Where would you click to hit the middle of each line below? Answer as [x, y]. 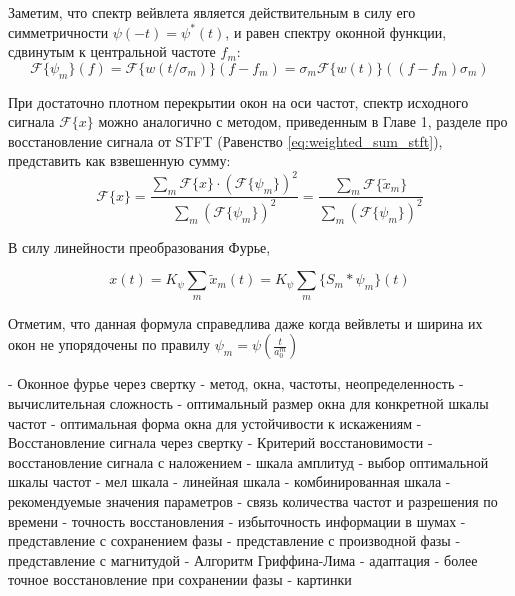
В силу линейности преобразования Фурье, [139, 246]
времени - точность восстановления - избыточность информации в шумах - [237, 520]
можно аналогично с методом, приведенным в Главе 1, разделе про [303, 121]
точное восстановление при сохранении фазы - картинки [180, 579]
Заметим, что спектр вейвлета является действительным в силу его [212, 12]
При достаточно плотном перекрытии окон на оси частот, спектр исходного [238, 101]
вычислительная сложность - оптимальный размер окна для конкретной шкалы [248, 403]
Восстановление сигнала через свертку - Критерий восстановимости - [220, 442]
